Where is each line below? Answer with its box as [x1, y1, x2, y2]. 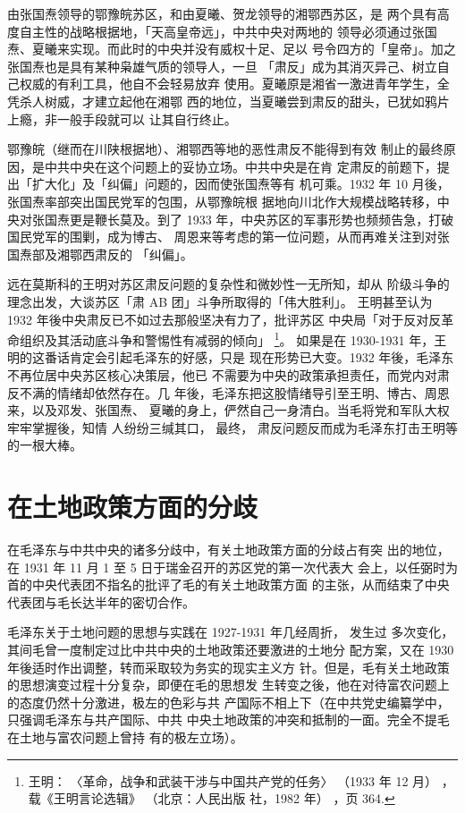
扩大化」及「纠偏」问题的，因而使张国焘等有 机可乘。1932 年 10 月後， [31, 174, 450, 193]
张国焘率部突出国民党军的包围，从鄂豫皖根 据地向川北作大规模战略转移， [7, 191, 437, 210]
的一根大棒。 [7, 436, 82, 454]
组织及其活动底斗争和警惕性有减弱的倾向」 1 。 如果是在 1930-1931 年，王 [19, 328, 447, 349]
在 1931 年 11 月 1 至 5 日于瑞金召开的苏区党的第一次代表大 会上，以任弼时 [7, 557, 445, 576]
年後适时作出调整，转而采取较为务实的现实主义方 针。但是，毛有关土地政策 [7, 657, 450, 676]
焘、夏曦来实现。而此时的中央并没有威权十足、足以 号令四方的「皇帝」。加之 [7, 39, 456, 58]
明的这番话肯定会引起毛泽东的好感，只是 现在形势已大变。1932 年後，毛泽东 [7, 348, 454, 367]
